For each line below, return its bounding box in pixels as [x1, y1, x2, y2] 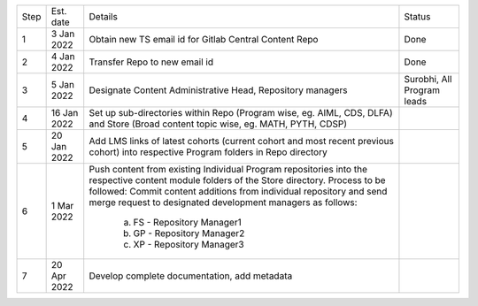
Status [404, 11, 431, 22]
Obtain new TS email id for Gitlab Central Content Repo [89, 34, 319, 45]
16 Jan [50, 107, 79, 119]
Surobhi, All [404, 73, 452, 85]
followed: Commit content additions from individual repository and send [89, 186, 388, 197]
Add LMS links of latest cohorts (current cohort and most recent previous [89, 135, 394, 147]
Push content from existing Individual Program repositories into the [89, 164, 367, 175]
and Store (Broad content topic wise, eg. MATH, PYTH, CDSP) [89, 118, 347, 130]
